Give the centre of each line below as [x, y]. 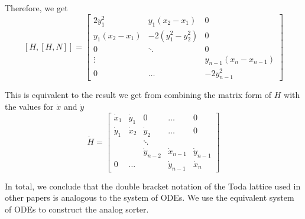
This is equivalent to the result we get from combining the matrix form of [138, 95]
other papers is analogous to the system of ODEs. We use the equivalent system [150, 197]
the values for [29, 106]
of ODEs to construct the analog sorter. [77, 209]
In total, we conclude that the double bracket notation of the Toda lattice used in [153, 186]
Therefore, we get [36, 8]
